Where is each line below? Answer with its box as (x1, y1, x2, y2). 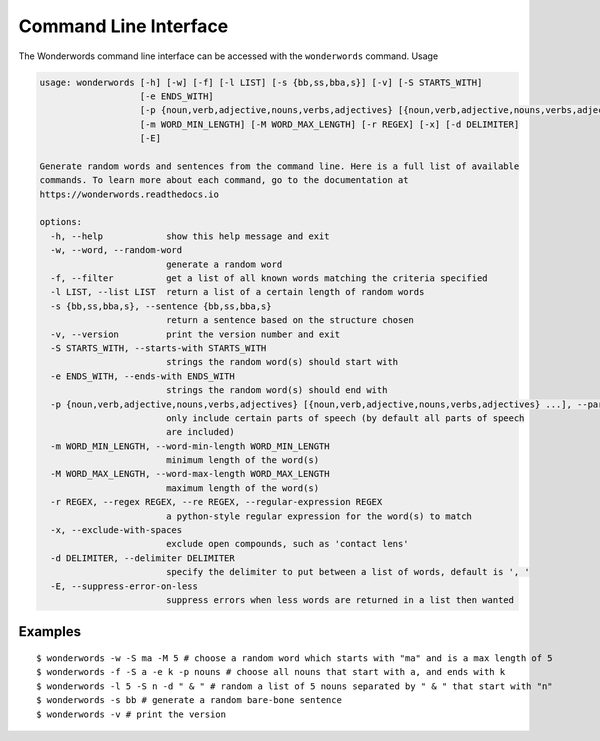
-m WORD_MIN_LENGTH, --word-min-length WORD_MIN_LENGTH (50, 440, 330, 452)
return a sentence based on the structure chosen (165, 315, 415, 326)
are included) (165, 426, 235, 438)
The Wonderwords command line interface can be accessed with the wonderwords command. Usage (18, 50, 439, 62)
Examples (18, 623, 82, 640)
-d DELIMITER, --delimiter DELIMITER (50, 552, 235, 564)
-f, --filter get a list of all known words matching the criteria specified (50, 273, 489, 284)
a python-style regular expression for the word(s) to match (165, 510, 472, 522)
